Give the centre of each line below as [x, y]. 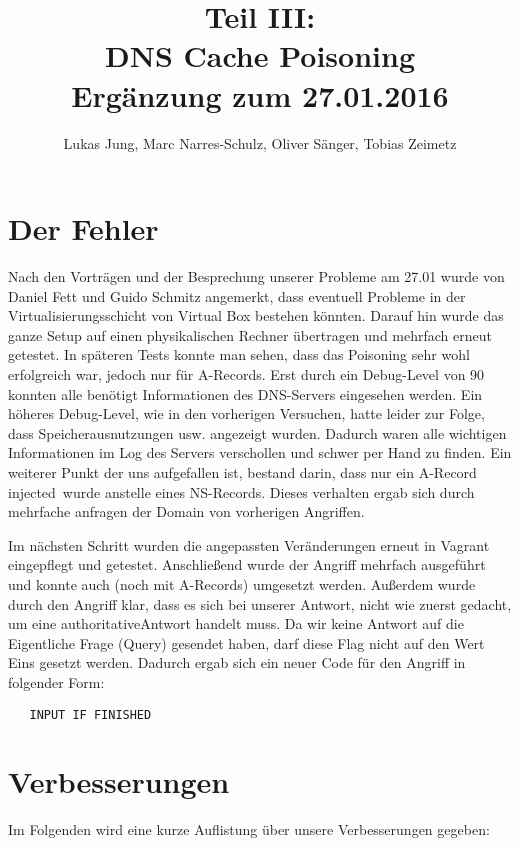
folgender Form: [56, 681]
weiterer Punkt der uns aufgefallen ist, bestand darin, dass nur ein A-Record [242, 471]
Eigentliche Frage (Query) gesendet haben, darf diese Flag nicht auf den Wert [246, 642]
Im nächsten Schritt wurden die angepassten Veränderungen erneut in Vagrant [249, 544]
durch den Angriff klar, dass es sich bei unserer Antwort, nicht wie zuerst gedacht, [260, 603]
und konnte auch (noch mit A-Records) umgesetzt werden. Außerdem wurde [242, 583]
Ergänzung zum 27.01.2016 [260, 94]
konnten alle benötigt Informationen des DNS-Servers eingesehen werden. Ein [245, 393]
